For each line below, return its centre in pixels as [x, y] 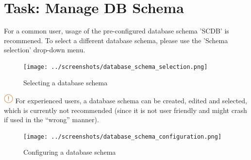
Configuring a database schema [70, 152]
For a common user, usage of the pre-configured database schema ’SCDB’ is [117, 31]
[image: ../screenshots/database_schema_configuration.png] [123, 136]
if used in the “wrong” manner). [51, 120]
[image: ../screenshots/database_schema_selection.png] [116, 67]
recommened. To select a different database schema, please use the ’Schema [116, 40]
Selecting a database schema [66, 82]
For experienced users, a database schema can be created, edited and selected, [131, 101]
